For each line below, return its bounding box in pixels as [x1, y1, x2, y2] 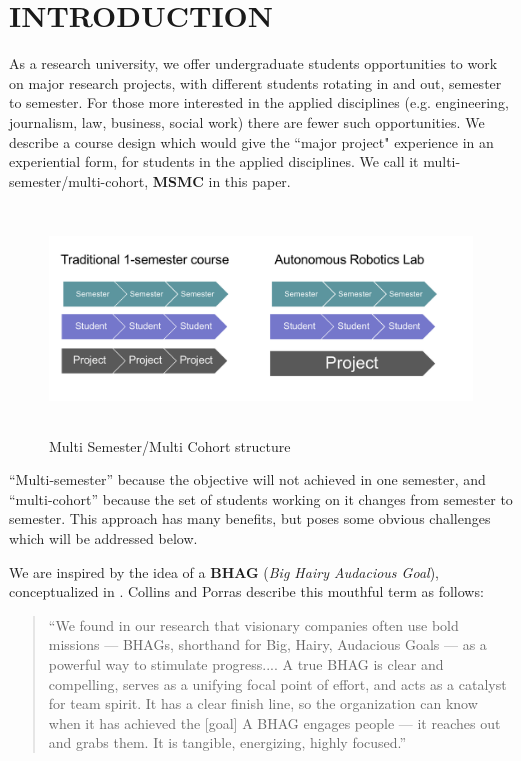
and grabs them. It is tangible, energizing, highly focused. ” [48, 732, 407, 753]
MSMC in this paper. [152, 170, 291, 191]
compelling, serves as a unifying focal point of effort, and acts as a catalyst [48, 673, 507, 694]
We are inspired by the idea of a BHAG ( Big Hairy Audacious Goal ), [9, 561, 439, 582]
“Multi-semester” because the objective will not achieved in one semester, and [9, 469, 486, 490]
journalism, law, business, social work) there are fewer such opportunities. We [9, 111, 485, 132]
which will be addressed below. [9, 528, 198, 549]
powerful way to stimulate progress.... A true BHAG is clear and [48, 653, 444, 674]
